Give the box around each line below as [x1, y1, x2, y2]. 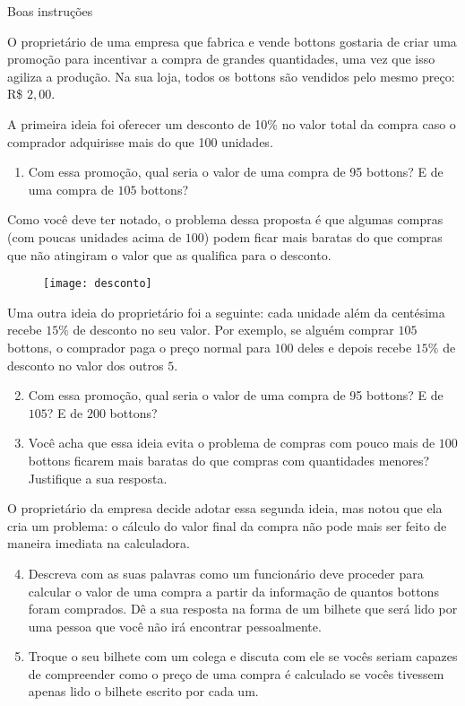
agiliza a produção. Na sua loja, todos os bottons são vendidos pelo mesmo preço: [7, 66, 455, 85]
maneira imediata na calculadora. [7, 534, 190, 553]
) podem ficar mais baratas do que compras [203, 227, 443, 246]
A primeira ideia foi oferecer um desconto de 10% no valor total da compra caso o [7, 114, 456, 133]
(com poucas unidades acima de [7, 227, 182, 246]
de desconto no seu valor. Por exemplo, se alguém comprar [73, 320, 394, 339]
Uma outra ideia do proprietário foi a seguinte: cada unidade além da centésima [7, 302, 445, 321]
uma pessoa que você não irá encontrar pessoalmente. [28, 616, 322, 635]
